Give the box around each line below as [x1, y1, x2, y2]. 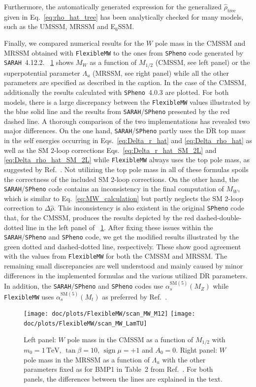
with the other [162, 354, 206, 364]
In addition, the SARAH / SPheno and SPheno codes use [4, 281, 163, 291]
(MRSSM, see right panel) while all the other [93, 67, 229, 78]
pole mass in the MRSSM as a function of [24, 354, 150, 364]
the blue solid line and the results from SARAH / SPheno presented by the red [4, 106, 230, 117]
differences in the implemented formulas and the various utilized [4, 270, 197, 280]
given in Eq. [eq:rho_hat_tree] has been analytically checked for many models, [4, 11, 244, 22]
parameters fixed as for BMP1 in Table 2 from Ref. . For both [24, 364, 213, 374]
